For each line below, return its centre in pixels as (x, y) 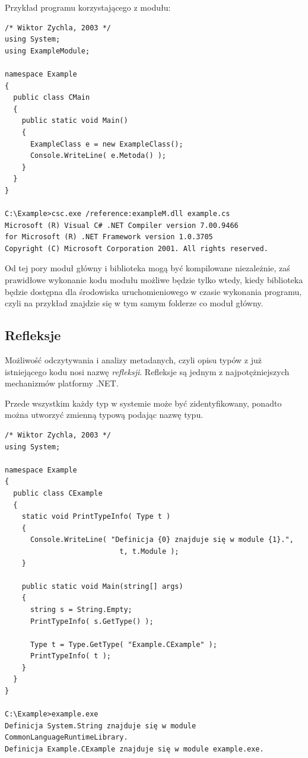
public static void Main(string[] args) (102, 586)
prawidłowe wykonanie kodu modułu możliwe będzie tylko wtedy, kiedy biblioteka (154, 280)
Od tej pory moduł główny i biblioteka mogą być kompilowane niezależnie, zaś (147, 268)
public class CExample (58, 493)
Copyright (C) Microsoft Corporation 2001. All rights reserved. (136, 248)
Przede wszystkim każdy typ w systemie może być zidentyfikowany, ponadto (143, 403)
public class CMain (52, 98)
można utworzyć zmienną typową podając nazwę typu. (104, 415)
